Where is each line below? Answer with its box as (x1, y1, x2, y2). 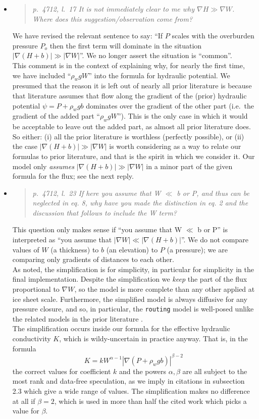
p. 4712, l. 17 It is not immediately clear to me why (32, 4, 195, 14)
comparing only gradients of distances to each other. (12, 254, 174, 265)
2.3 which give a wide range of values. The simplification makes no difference (12, 385, 250, 396)
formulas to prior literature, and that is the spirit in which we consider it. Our (12, 150, 255, 161)
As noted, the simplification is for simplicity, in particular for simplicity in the (12, 264, 254, 274)
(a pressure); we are (167, 244, 228, 254)
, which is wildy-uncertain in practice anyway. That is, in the (59, 333, 248, 344)
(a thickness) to (50, 244, 99, 254)
